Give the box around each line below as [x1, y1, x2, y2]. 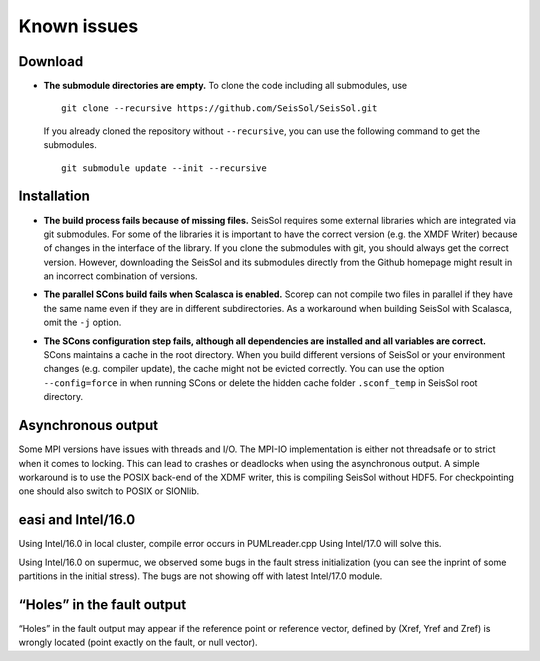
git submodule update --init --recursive [61, 162, 267, 174]
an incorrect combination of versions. [43, 270, 199, 282]
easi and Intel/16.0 [18, 511, 136, 529]
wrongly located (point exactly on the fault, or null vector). [18, 636, 259, 649]
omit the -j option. [43, 316, 122, 329]
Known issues [18, 15, 139, 37]
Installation [18, 188, 90, 205]
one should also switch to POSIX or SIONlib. [18, 485, 200, 497]
